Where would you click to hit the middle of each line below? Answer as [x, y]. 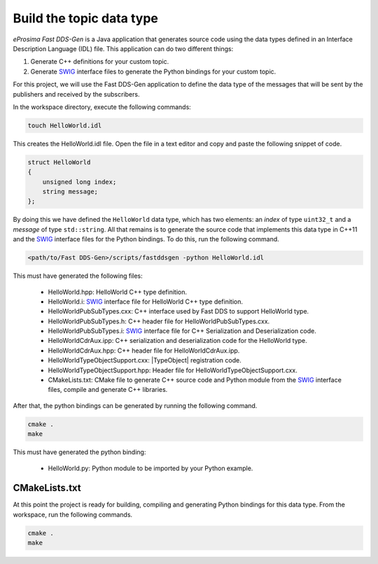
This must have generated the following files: [78, 276]
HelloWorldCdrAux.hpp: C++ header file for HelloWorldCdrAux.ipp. [144, 351]
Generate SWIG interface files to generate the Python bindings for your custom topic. [153, 71]
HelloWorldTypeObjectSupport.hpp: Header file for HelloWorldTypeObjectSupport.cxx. [173, 370]
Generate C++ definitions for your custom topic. [100, 62]
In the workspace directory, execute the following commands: [102, 107]
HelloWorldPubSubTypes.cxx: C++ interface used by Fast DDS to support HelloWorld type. [178, 311]
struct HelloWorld [59, 162]
